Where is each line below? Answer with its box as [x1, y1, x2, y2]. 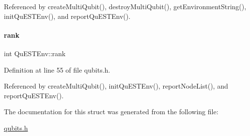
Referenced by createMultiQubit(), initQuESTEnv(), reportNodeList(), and [4, 81, 228, 91]
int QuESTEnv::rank [4, 48, 66, 58]
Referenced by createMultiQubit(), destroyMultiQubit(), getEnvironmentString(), [4, 1, 247, 11]
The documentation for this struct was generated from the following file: [4, 106, 219, 117]
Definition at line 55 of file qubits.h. [4, 64, 110, 75]
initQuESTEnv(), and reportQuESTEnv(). [4, 11, 131, 21]
